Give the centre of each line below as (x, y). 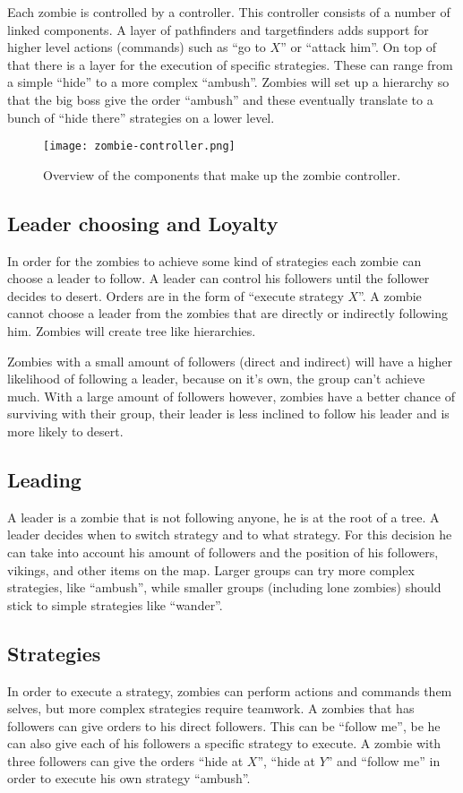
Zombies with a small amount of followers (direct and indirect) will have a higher (230, 361)
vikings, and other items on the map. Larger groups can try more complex (211, 569)
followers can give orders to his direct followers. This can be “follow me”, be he (224, 725)
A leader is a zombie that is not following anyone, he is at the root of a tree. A (223, 517)
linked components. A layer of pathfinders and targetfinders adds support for (218, 29)
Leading (44, 479)
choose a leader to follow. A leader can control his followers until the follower (219, 278)
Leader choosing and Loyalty (143, 223)
